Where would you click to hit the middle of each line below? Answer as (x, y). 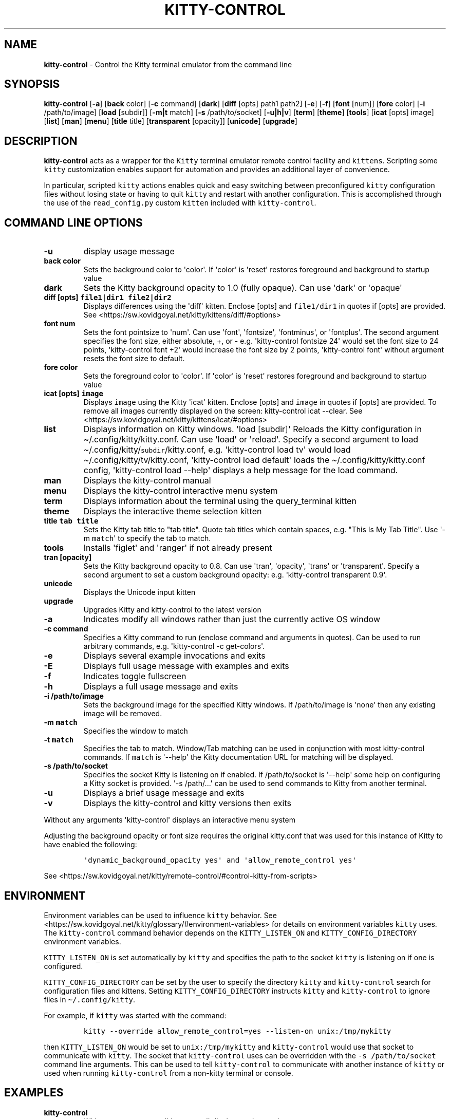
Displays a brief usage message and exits (164, 793)
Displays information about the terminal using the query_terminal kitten (220, 501)
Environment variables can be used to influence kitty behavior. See (160, 915)
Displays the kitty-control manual (147, 481)
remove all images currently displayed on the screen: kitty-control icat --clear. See (223, 411)
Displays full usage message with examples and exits (186, 666)
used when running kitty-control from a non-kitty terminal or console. (168, 1073)
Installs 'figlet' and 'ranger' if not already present (178, 548)
